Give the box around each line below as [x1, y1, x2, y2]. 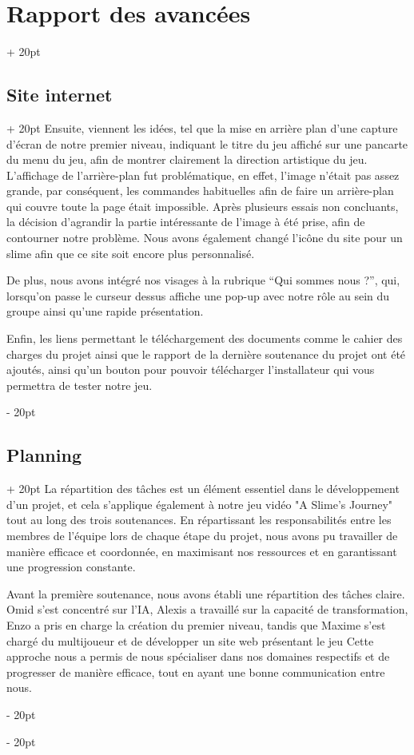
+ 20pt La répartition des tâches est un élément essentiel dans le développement [6, 480, 400, 497]
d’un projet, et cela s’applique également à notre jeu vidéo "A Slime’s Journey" [6, 495, 393, 512]
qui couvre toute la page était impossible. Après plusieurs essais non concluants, [6, 197, 399, 214]
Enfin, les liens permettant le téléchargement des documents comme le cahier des [6, 330, 403, 347]
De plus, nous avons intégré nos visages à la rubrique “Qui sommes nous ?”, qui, [6, 272, 400, 288]
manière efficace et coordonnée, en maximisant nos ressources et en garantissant [6, 542, 397, 559]
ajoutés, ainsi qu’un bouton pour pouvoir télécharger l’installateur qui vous [6, 361, 375, 378]
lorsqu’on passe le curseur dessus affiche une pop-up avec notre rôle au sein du [6, 287, 390, 304]
